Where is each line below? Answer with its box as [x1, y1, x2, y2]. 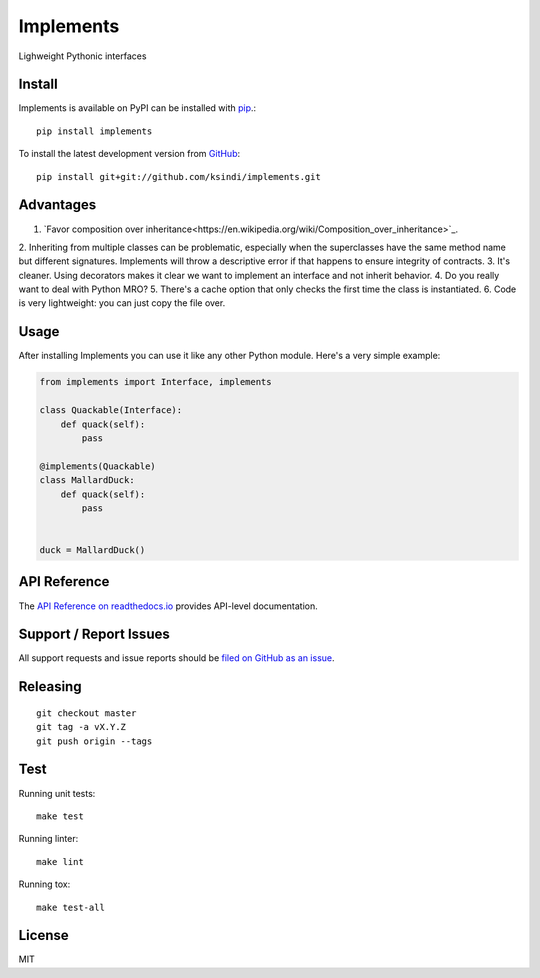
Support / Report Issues [18, 626, 170, 643]
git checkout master [36, 707, 137, 719]
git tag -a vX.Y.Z [36, 721, 127, 733]
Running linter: [18, 833, 79, 845]
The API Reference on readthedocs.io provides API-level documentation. [18, 600, 319, 612]
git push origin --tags [36, 735, 153, 747]
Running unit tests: [18, 787, 96, 799]
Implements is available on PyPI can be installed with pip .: [18, 102, 257, 114]
